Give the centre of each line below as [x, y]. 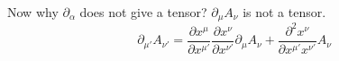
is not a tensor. [284, 12]
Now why [33, 12]
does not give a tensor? [143, 12]
